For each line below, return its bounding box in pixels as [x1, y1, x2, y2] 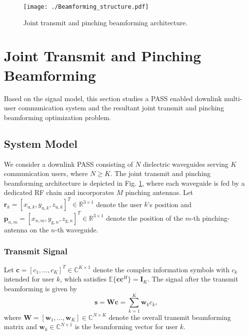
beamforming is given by [4, 283, 77, 293]
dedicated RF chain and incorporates [4, 187, 114, 197]
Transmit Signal [4, 245, 68, 257]
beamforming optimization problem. [4, 112, 111, 122]
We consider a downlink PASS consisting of [4, 159, 133, 169]
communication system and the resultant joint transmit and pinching [18, 103, 224, 113]
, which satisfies [60, 274, 107, 284]
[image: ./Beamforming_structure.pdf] [23, 3, 149, 10]
